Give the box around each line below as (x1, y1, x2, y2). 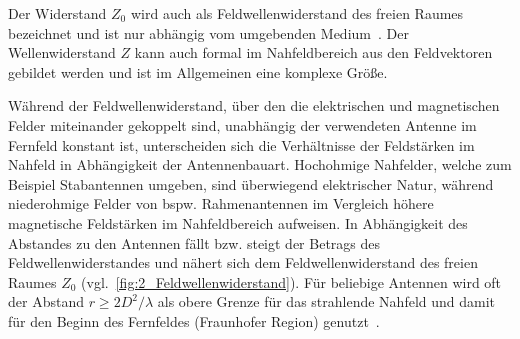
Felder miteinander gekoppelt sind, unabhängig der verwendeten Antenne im (8, 114, 477, 135)
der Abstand (8, 291, 84, 312)
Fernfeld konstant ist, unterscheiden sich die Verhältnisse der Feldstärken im (8, 134, 475, 155)
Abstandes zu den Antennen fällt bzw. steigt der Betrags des (8, 232, 381, 253)
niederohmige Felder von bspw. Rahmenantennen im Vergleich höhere (8, 193, 434, 214)
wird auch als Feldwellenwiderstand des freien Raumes (130, 3, 464, 23)
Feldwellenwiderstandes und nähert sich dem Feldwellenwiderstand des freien (8, 252, 478, 273)
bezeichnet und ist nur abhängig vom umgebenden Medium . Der (8, 22, 409, 43)
